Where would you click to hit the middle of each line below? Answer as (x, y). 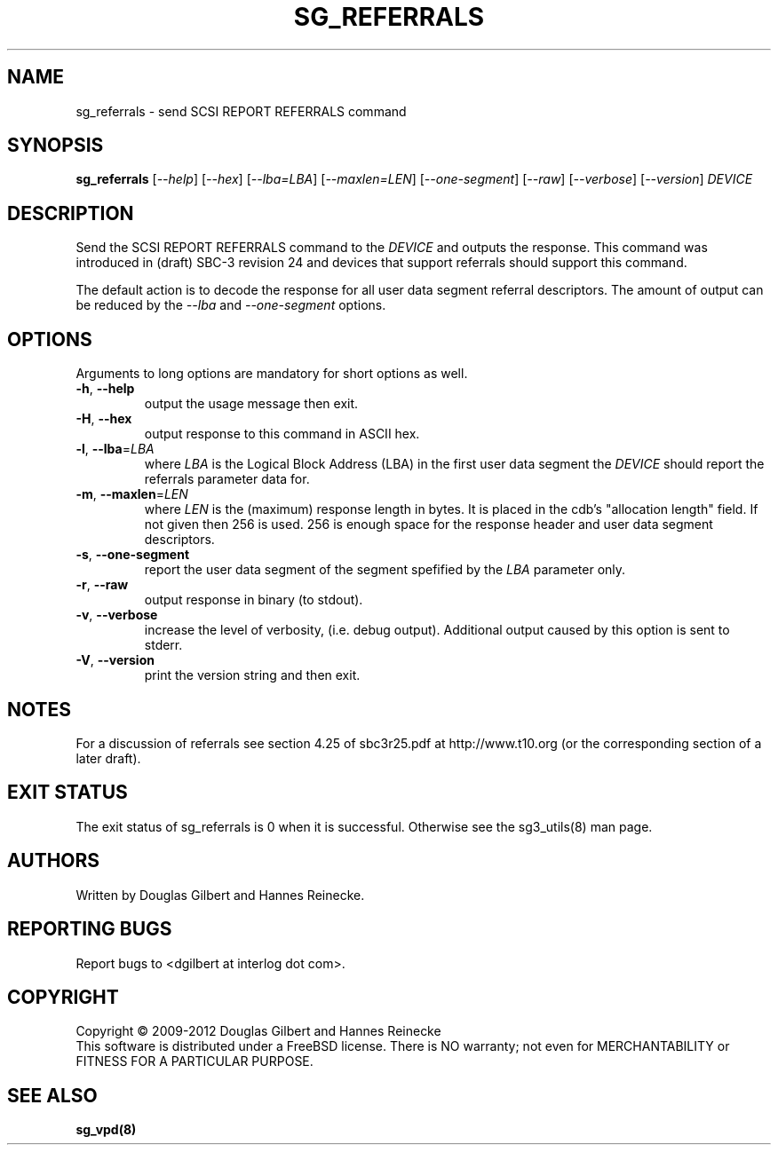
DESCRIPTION (71, 213)
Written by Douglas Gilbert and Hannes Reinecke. (220, 895)
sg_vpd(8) (106, 1130)
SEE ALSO (52, 1095)
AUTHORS (54, 861)
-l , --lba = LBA (115, 449)
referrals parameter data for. (227, 479)
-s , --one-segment (133, 555)
